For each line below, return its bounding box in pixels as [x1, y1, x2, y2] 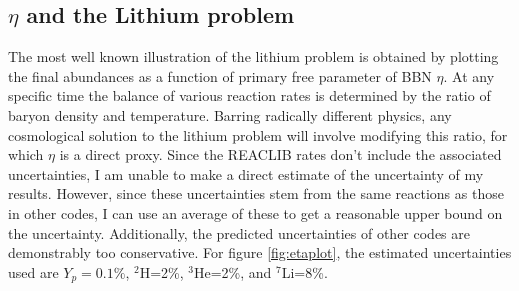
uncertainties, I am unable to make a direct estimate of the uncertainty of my [8, 163, 484, 184]
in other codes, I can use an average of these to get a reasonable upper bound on [8, 202, 503, 223]
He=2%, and [193, 261, 272, 282]
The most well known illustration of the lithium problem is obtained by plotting [8, 46, 499, 67]
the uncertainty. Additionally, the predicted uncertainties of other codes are [8, 222, 470, 243]
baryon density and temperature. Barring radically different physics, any [8, 104, 452, 125]
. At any [443, 65, 495, 86]
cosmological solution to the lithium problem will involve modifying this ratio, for [8, 124, 508, 145]
